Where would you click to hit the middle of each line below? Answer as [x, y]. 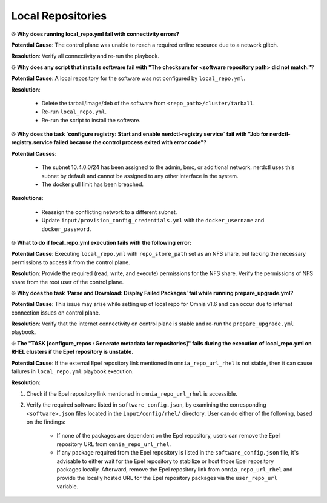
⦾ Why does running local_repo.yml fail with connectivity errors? [95, 34]
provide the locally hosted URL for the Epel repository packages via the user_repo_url [167, 478]
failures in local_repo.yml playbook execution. [72, 371]
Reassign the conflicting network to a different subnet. [109, 212]
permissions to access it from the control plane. [71, 262]
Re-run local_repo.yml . [74, 112]
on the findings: [46, 422]
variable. [68, 486]
